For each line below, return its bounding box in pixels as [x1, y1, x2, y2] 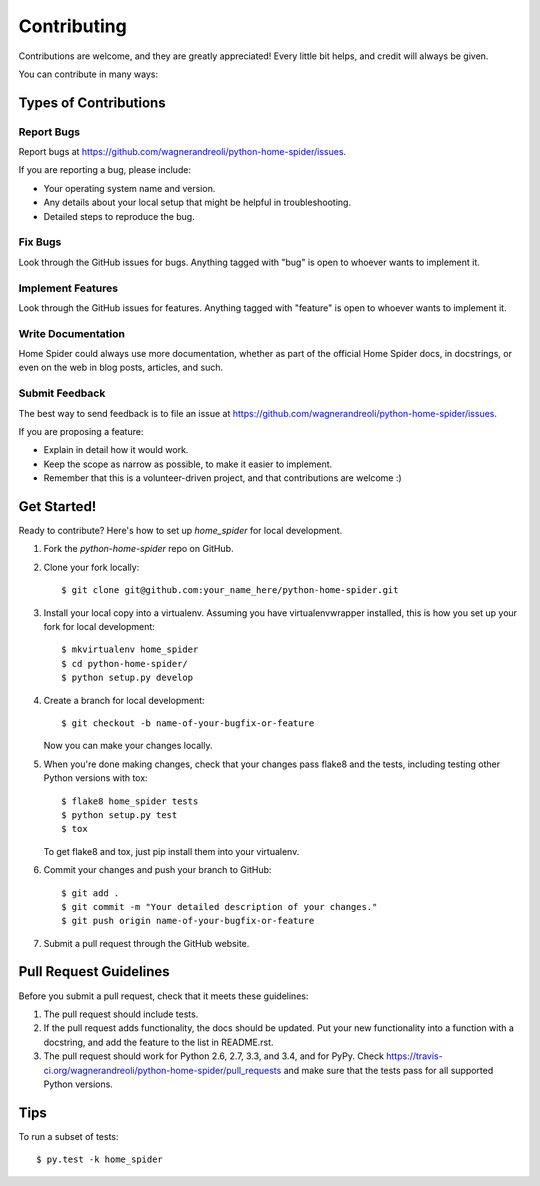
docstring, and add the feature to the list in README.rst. [43, 1036, 274, 1048]
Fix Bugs [18, 235, 62, 249]
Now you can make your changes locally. [43, 740, 213, 752]
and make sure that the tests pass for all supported [283, 1064, 494, 1076]
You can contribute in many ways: [18, 68, 159, 80]
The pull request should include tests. [43, 1008, 199, 1020]
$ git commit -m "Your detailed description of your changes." [61, 901, 378, 912]
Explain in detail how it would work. [43, 444, 189, 456]
